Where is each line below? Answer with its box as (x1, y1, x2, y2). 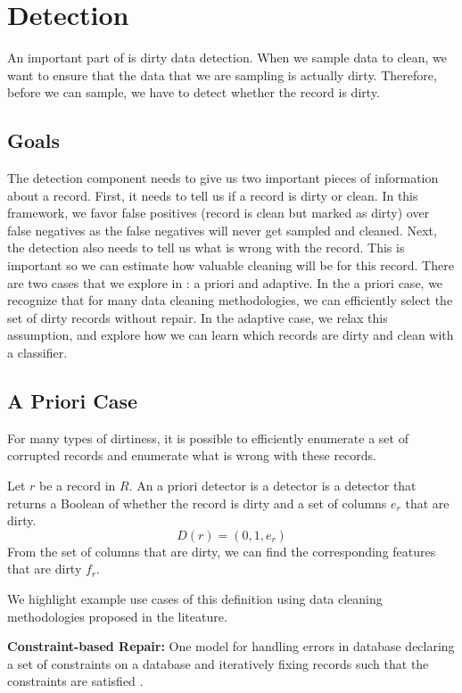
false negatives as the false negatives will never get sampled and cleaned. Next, (7, 220, 437, 239)
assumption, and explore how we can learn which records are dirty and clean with (7, 326, 454, 344)
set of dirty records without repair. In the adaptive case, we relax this (7, 308, 388, 326)
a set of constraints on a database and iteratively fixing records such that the (7, 654, 429, 672)
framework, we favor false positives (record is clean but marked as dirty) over (7, 203, 430, 222)
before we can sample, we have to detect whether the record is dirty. (7, 83, 380, 102)
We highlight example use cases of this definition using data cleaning (7, 590, 383, 607)
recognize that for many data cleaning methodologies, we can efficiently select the (7, 291, 453, 309)
